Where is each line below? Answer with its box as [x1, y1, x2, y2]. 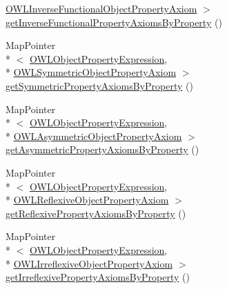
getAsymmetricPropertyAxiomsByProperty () [6, 142, 199, 157]
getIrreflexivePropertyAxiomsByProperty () [6, 270, 190, 284]
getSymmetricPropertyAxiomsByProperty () [6, 78, 193, 92]
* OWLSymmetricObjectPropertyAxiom [6, 65, 177, 79]
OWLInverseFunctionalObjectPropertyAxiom [6, 1, 197, 15]
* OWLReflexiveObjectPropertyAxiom [6, 192, 169, 207]
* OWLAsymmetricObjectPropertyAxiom [6, 128, 182, 143]
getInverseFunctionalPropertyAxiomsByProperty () [6, 14, 222, 29]
